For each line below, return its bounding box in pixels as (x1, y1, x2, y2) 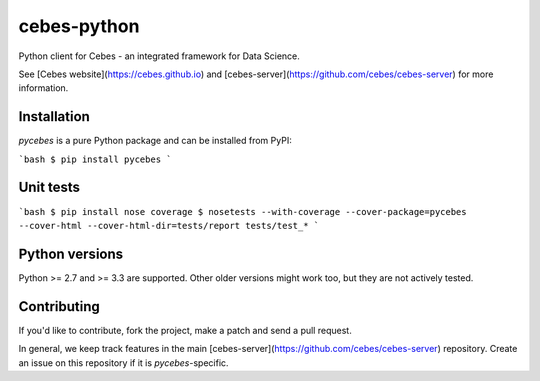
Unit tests (18, 179, 80, 196)
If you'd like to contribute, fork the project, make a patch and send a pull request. (18, 324, 352, 336)
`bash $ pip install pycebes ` (18, 153, 172, 165)
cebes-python (18, 15, 140, 37)
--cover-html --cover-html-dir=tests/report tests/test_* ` (18, 220, 320, 231)
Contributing (18, 298, 100, 315)
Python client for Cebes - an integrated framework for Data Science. (18, 50, 300, 62)
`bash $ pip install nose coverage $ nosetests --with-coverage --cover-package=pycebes (18, 206, 467, 217)
